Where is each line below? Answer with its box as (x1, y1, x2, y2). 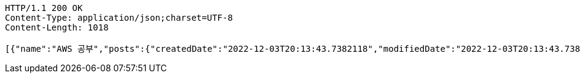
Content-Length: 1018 (5, 23, 109, 32)
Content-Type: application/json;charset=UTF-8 (5, 13, 233, 23)
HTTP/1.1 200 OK (5, 3, 83, 13)
